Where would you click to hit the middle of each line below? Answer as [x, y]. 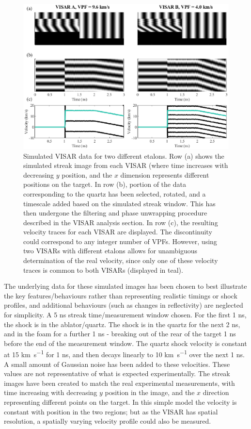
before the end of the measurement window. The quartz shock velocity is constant [125, 343]
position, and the [87, 174]
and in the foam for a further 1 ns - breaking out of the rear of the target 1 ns [120, 334]
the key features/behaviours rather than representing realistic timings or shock [121, 295]
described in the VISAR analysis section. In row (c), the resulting [121, 222]
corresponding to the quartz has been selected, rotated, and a [115, 193]
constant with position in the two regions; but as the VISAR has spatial [111, 411]
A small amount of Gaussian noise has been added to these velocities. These [117, 364]
